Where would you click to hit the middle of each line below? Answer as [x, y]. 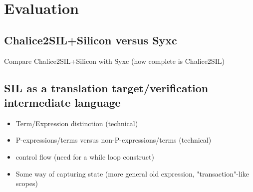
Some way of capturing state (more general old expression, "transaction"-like [132, 173]
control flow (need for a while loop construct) [85, 156]
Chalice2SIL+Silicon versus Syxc [91, 40]
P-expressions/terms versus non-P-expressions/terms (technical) [114, 140]
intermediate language [62, 102]
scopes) [27, 183]
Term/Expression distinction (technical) [77, 123]
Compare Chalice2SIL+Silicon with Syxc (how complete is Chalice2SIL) [114, 61]
